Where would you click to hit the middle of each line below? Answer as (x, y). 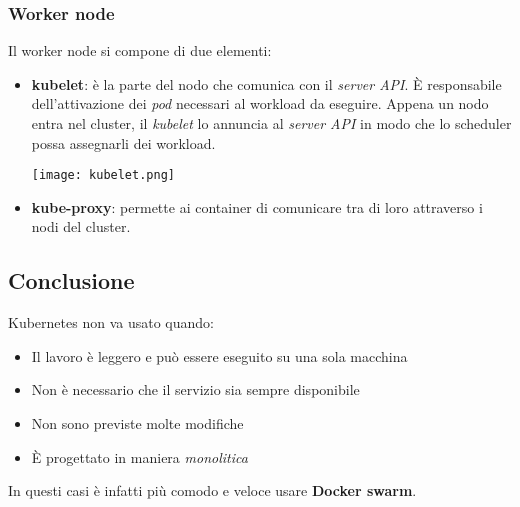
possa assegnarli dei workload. (123, 142)
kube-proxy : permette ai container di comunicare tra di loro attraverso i (257, 206)
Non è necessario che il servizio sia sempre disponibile (195, 389)
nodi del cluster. (81, 226)
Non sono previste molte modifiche (137, 423)
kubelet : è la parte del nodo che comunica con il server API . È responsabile (266, 83)
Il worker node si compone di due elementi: (140, 50)
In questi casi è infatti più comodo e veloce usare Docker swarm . (212, 490)
